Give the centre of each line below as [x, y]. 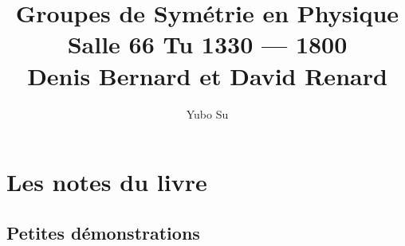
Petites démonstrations [103, 232]
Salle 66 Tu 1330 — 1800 [207, 44]
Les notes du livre [107, 182]
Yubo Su [207, 113]
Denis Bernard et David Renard [207, 75]
